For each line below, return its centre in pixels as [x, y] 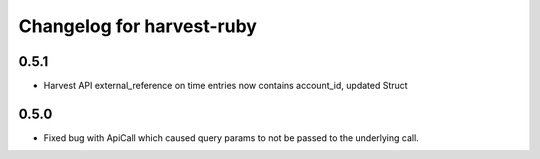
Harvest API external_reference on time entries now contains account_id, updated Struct [226, 86]
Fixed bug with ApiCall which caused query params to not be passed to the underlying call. [231, 137]
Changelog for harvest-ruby [137, 26]
